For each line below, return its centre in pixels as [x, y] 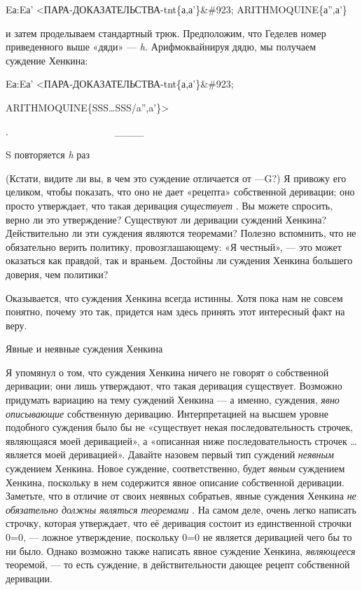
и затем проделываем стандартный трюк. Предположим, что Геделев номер [166, 33]
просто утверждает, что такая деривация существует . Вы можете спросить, [169, 205]
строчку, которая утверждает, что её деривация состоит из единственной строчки [179, 523]
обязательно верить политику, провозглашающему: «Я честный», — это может [174, 246]
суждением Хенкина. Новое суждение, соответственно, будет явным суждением [175, 468]
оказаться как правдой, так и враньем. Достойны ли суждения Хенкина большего [179, 260]
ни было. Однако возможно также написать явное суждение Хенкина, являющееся [181, 550]
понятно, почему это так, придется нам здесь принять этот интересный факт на [175, 311]
